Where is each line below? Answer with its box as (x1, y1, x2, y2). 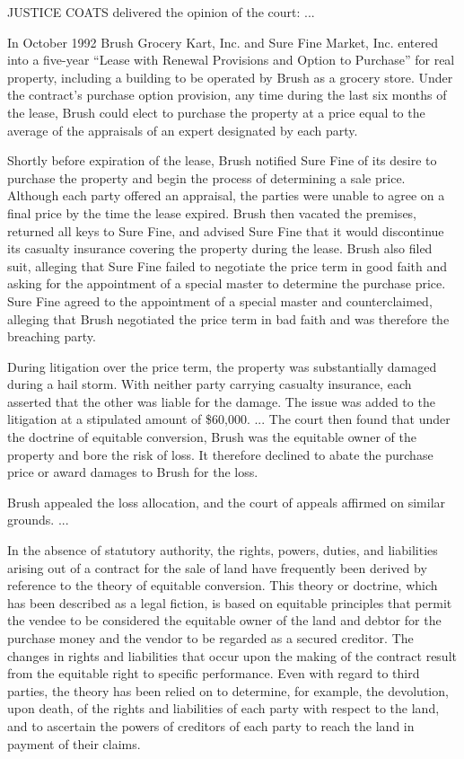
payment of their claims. (7, 734, 141, 753)
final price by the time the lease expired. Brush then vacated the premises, (7, 203, 417, 222)
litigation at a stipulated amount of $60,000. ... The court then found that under (7, 410, 451, 428)
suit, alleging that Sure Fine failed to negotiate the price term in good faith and (7, 256, 448, 275)
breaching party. (7, 327, 96, 346)
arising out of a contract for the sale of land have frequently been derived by (7, 558, 427, 577)
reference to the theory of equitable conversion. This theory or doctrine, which (7, 576, 438, 595)
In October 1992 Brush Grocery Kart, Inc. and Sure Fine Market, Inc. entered (7, 32, 439, 51)
